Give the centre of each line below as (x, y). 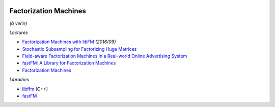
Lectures (19, 32)
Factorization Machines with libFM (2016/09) (69, 42)
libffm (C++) (35, 89)
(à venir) (18, 23)
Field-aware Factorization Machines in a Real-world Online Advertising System (105, 56)
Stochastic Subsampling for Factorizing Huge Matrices (79, 49)
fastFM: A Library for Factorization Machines (69, 63)
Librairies (19, 80)
